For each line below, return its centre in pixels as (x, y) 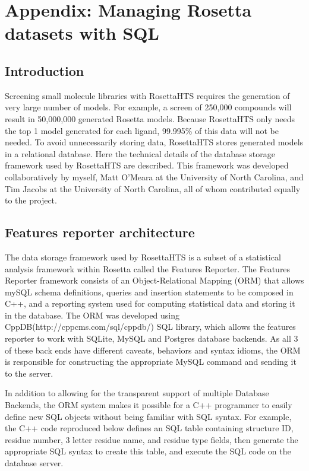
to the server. (29, 373)
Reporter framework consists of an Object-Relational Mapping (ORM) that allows (154, 280)
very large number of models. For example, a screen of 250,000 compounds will (148, 107)
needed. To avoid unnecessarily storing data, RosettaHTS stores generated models (154, 142)
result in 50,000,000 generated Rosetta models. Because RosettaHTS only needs (150, 118)
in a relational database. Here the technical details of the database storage (140, 153)
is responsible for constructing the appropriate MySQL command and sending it (151, 362)
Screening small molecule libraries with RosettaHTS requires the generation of (147, 95)
